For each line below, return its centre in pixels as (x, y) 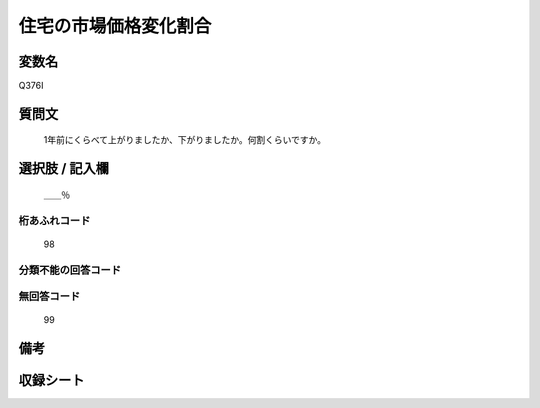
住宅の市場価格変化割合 (115, 26)
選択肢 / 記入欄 (64, 168)
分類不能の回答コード (70, 270)
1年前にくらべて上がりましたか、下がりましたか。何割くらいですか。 (185, 140)
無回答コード (49, 297)
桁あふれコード (54, 220)
